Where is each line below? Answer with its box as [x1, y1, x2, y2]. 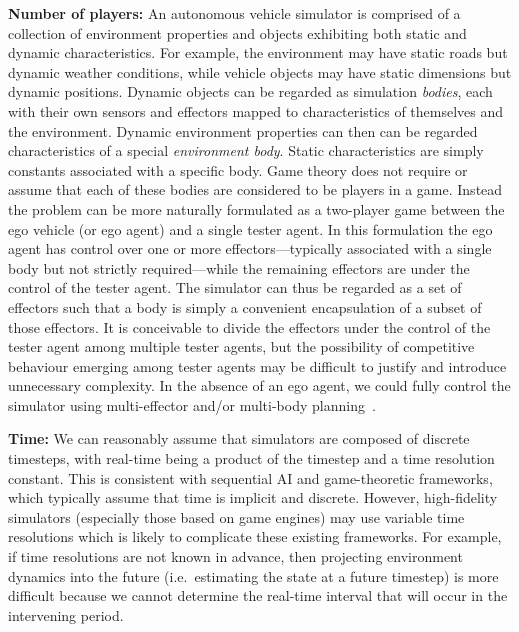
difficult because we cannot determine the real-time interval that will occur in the [8, 585, 508, 606]
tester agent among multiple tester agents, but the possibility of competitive [8, 336, 475, 357]
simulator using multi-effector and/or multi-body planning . [8, 394, 376, 415]
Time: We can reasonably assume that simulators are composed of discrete [8, 428, 470, 449]
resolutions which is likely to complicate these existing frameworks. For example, [8, 526, 502, 547]
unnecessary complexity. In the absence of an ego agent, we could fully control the [8, 375, 511, 396]
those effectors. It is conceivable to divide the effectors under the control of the [8, 316, 491, 337]
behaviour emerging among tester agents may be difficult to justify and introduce [8, 355, 507, 376]
